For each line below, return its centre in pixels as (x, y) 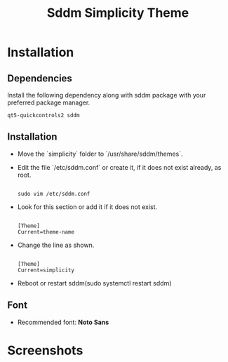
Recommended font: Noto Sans (63, 322)
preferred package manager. (49, 102)
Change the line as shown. (56, 245)
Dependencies (40, 78)
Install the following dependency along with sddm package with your (107, 95)
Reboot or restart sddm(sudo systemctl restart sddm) (94, 283)
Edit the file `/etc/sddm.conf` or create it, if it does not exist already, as (119, 167)
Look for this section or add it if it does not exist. (87, 207)
